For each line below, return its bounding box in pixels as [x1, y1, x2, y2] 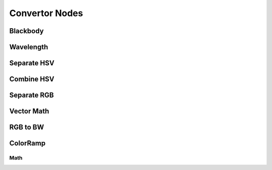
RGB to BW [9, 123, 44, 132]
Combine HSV [9, 75, 55, 83]
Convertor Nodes [9, 8, 83, 19]
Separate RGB [9, 91, 54, 100]
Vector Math [9, 107, 49, 116]
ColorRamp [9, 139, 46, 148]
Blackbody [9, 27, 44, 35]
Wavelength [9, 43, 48, 51]
